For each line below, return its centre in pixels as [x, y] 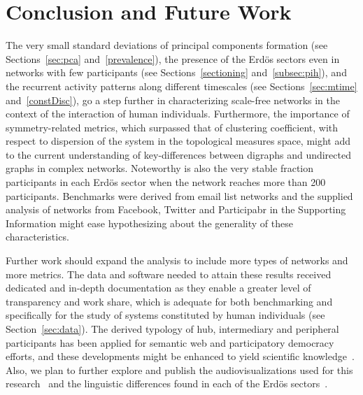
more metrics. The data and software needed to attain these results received [169, 274]
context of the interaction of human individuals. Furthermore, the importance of [178, 114]
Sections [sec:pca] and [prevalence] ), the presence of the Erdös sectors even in [173, 58]
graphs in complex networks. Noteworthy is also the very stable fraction [160, 168]
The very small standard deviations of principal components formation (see [167, 45]
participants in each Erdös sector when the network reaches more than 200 [166, 182]
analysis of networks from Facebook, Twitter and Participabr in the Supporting [176, 209]
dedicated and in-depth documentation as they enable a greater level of [158, 288]
